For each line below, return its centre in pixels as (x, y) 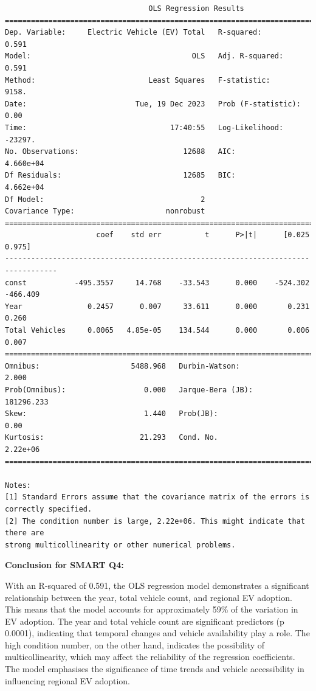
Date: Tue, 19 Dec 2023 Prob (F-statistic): (153, 104)
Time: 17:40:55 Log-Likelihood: (144, 127)
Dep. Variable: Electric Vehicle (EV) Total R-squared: (133, 33)
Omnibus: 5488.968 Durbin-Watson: (122, 366)
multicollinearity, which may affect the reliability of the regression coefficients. (150, 657)
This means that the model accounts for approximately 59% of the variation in (152, 609)
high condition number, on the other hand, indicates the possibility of (135, 644)
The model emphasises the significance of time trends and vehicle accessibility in (155, 669)
